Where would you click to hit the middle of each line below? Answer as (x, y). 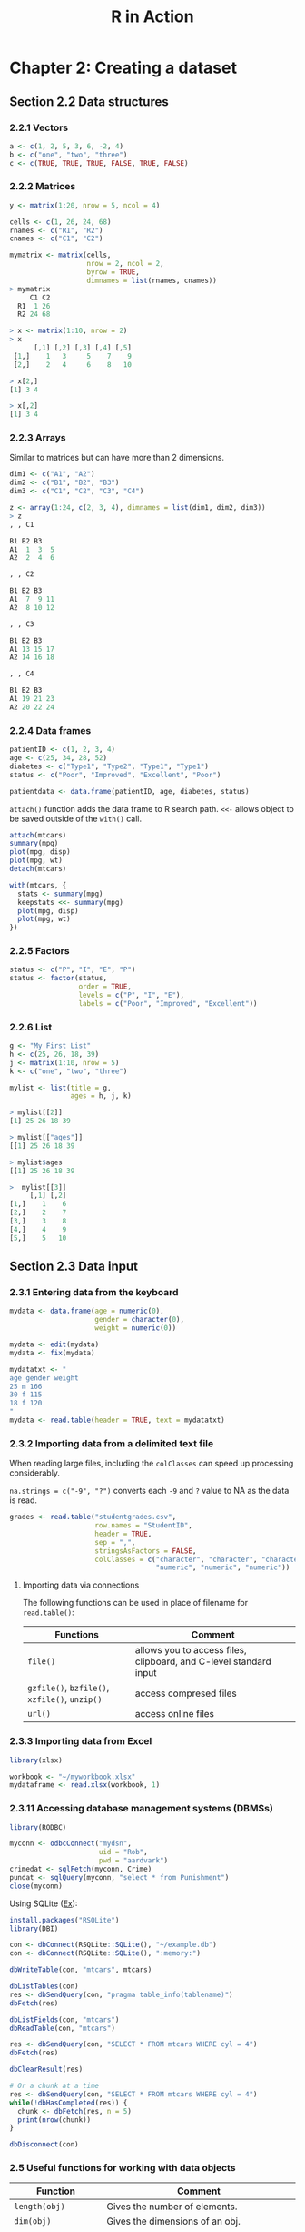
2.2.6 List (31, 1027)
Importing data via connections (81, 1585)
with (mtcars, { (38, 885)
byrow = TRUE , (113, 272)
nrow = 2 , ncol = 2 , (126, 264)
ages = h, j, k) (101, 1096)
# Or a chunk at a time (54, 2086)
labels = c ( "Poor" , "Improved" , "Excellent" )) (168, 1003)
